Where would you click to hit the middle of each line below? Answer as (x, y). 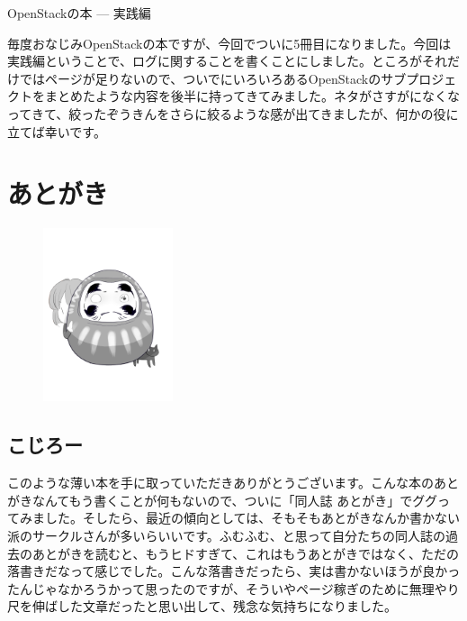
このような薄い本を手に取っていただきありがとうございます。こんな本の (220, 483)
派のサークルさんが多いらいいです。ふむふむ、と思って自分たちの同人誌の (227, 536)
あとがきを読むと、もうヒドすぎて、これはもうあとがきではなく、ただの (245, 553)
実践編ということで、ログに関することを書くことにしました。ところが (215, 61)
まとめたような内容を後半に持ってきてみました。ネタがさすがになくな (252, 96)
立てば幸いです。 (57, 131)
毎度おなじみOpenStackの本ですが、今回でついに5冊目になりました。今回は (229, 43)
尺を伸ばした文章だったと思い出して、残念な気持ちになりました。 (202, 606)
